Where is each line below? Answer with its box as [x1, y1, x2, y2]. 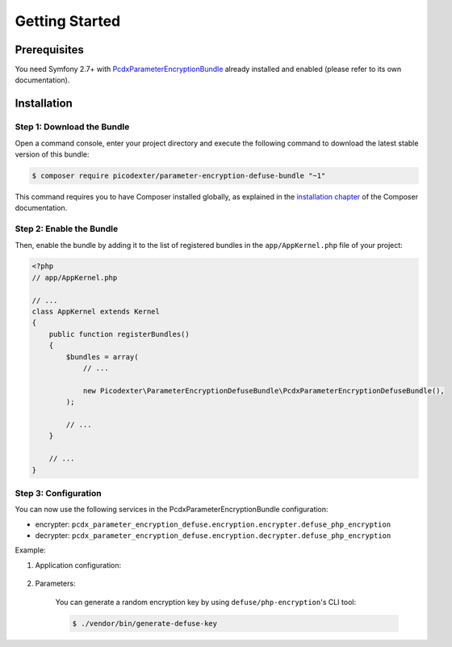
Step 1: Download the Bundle [15, 121, 130, 132]
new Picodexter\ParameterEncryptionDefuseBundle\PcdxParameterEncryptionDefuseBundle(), [82, 386, 446, 395]
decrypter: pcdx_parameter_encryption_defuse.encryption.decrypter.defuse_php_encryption [35, 531, 391, 540]
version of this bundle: [15, 149, 90, 159]
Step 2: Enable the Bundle [15, 223, 119, 234]
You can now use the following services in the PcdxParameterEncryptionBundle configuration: [15, 505, 329, 515]
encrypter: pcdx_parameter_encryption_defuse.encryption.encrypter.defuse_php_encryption [35, 519, 391, 529]
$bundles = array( [65, 352, 139, 361]
